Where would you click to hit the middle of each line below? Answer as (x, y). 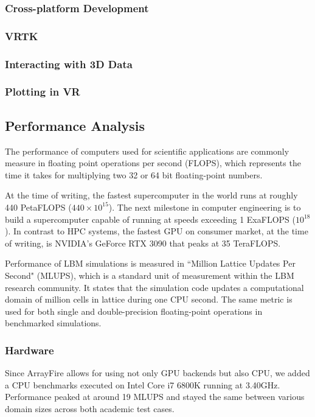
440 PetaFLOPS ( (38, 207)
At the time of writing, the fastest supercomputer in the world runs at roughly (151, 195)
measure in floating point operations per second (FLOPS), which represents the (153, 163)
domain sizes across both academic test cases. (90, 408)
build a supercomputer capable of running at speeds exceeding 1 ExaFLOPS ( (150, 219)
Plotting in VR (43, 92)
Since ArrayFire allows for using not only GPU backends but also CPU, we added (157, 373)
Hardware (29, 350)
